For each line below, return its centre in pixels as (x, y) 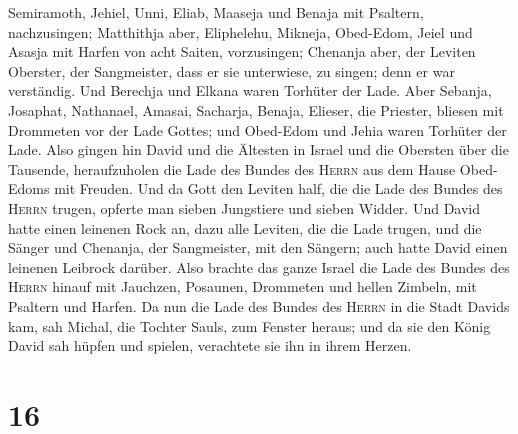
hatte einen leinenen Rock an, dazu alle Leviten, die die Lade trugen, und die (245, 227)
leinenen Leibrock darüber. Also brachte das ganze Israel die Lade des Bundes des (259, 266)
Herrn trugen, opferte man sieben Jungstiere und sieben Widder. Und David (244, 207)
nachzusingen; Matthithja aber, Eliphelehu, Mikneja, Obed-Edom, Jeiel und (240, 31)
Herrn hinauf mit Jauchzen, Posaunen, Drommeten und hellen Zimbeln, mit (242, 286)
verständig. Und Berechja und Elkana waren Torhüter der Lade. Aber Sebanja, (250, 90)
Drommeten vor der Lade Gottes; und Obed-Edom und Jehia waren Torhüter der (257, 129)
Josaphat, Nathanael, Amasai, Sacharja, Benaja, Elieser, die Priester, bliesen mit (256, 109)
